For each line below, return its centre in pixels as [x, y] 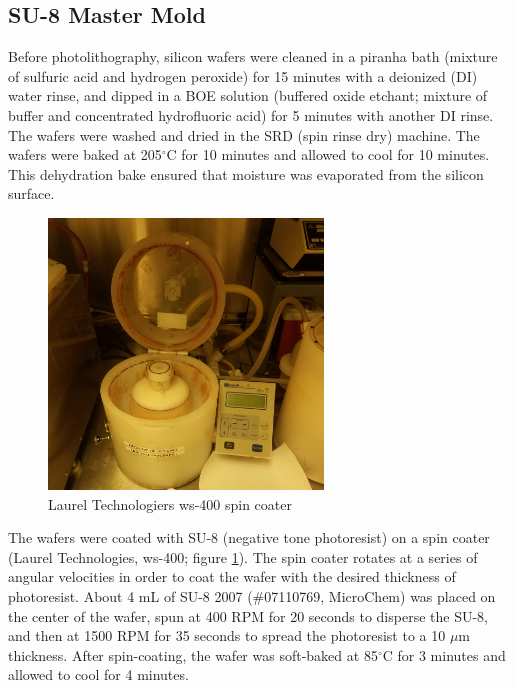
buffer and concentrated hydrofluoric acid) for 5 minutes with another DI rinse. [251, 114]
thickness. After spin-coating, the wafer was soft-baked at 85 [193, 654]
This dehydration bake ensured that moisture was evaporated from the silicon [246, 173]
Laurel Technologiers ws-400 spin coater [170, 503]
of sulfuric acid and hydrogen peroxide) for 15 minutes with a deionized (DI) [243, 75]
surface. [31, 193]
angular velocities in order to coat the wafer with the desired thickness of [232, 576]
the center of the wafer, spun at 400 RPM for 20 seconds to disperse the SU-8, [248, 615]
